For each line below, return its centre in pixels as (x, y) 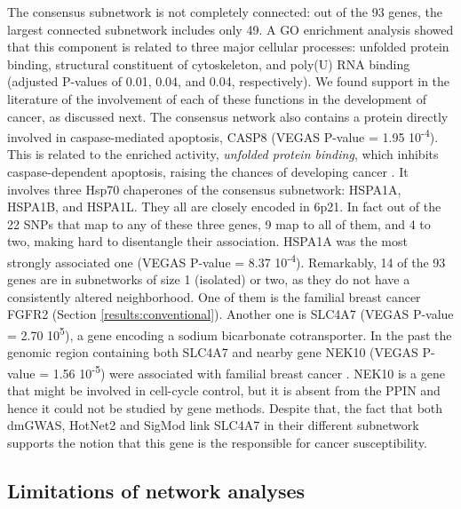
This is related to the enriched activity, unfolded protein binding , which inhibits (223, 154)
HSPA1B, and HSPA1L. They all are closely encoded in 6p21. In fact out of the (224, 207)
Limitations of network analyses (156, 490)
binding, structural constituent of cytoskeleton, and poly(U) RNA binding (209, 64)
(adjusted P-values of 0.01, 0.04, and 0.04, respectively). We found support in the (229, 81)
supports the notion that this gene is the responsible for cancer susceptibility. (217, 442)
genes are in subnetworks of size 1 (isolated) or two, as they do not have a (209, 279)
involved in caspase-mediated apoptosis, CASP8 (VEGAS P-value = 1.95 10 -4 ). (223, 135)
